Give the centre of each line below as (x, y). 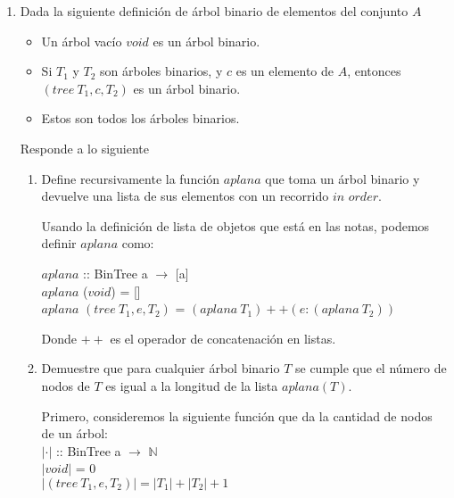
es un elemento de (285, 71)
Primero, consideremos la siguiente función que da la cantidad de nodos (237, 415)
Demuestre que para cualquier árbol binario (161, 368)
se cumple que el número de (371, 368)
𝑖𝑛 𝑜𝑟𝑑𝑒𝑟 (355, 198)
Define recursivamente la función (131, 178)
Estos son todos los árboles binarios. (140, 118)
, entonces (374, 71)
